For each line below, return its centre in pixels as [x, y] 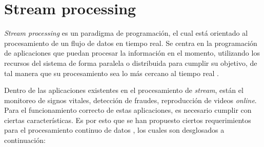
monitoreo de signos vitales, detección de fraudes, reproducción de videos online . [130, 100]
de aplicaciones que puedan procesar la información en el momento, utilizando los [132, 53]
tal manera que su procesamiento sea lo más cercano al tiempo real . [111, 73]
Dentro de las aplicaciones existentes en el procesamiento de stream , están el [124, 90]
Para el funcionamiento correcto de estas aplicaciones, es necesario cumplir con [128, 110]
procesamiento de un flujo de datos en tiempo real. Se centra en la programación [131, 43]
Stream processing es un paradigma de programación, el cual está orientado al [126, 33]
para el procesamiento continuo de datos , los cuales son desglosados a [114, 130]
